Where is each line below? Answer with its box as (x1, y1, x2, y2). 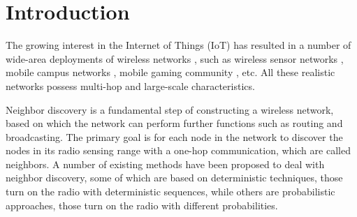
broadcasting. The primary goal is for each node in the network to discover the (6, 129, 343, 144)
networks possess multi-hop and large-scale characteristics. (6, 78, 255, 93)
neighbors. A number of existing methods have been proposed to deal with (6, 156, 325, 171)
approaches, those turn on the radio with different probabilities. (6, 197, 278, 212)
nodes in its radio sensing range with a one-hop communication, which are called (6, 143, 351, 158)
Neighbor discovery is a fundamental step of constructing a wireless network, (6, 102, 334, 117)
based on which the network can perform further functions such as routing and (6, 116, 343, 130)
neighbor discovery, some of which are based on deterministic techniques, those (6, 170, 343, 185)
